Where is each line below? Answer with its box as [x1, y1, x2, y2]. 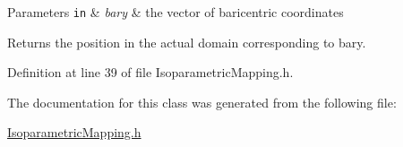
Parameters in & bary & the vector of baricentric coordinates [7, 3, 344, 21]
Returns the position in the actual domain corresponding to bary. [7, 32, 366, 51]
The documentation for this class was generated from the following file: [7, 92, 397, 111]
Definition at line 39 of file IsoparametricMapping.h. [7, 63, 294, 82]
